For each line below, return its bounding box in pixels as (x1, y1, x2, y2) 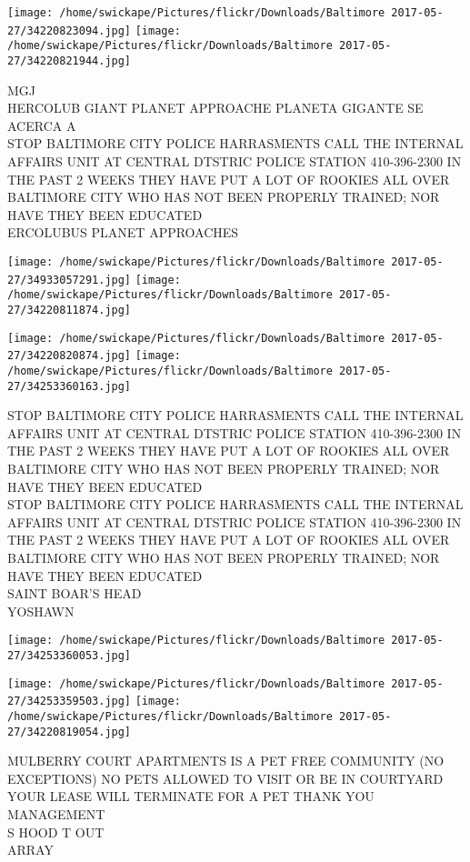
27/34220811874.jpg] (7, 303, 132, 316)
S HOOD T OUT (7, 822, 105, 841)
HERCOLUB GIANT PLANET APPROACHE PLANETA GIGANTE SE (7, 98, 424, 117)
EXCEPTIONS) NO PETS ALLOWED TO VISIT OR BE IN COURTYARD (7, 768, 444, 787)
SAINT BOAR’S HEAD (7, 584, 142, 603)
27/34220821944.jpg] (7, 54, 132, 67)
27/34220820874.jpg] (7, 349, 132, 363)
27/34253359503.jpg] (7, 695, 132, 708)
